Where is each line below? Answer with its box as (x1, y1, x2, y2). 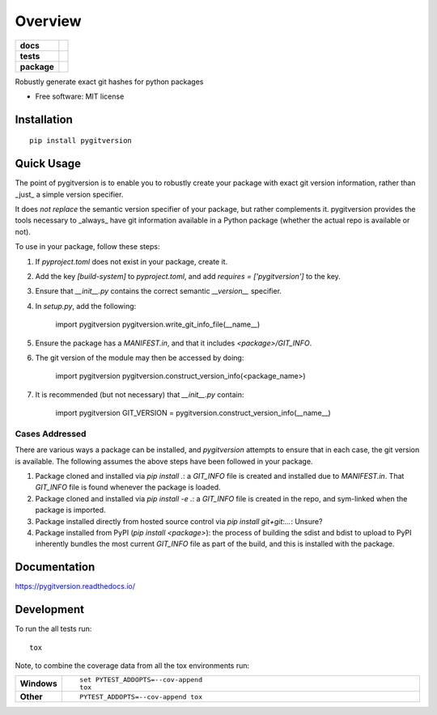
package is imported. (35, 506, 106, 515)
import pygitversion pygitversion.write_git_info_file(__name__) (55, 319, 261, 329)
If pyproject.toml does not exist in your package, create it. (35, 256, 228, 266)
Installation (15, 112, 73, 126)
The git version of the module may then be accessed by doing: (35, 353, 244, 362)
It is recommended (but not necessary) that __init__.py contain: (35, 389, 244, 400)
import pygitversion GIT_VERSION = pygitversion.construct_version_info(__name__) (55, 408, 331, 418)
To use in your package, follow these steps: (15, 242, 160, 252)
